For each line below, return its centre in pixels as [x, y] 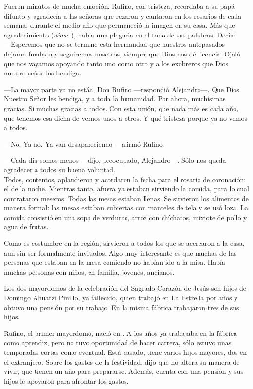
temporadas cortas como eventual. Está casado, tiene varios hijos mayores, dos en [126, 352]
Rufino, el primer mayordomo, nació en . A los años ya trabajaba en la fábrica [120, 333]
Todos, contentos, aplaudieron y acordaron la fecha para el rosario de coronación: [125, 179]
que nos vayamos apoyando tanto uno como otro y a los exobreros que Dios [116, 63]
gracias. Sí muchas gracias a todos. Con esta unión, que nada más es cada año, [121, 108]
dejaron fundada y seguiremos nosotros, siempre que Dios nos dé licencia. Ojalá [122, 53]
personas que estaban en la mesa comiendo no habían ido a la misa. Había [115, 262]
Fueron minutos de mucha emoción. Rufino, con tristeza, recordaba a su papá [119, 6]
